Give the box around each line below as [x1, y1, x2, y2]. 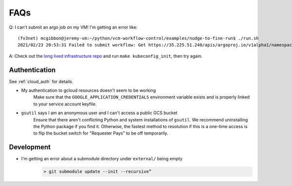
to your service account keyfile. [33, 101, 97, 107]
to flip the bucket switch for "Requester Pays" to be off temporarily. [33, 130, 168, 136]
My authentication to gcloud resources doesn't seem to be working [21, 87, 156, 93]
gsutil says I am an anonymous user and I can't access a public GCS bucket [21, 110, 178, 116]
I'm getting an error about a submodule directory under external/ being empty [21, 156, 182, 162]
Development [9, 143, 51, 152]
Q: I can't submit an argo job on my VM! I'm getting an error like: [9, 24, 138, 30]
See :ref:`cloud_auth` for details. [9, 78, 73, 85]
